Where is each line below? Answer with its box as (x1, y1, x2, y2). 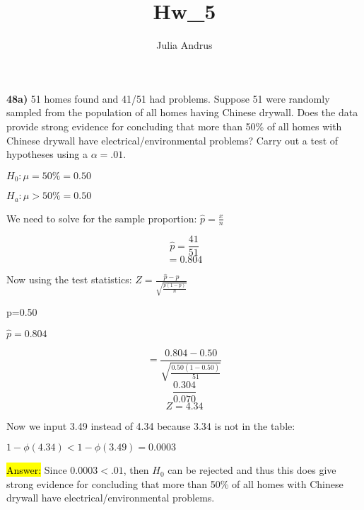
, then (123, 463, 149, 477)
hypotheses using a (6, 147, 88, 161)
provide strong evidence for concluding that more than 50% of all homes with (6, 118, 342, 133)
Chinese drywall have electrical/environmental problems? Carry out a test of (6, 132, 339, 147)
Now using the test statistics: (6, 272, 132, 287)
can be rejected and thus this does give (168, 463, 336, 477)
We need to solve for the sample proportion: (6, 210, 197, 225)
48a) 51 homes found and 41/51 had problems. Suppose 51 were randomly (6, 91, 330, 106)
